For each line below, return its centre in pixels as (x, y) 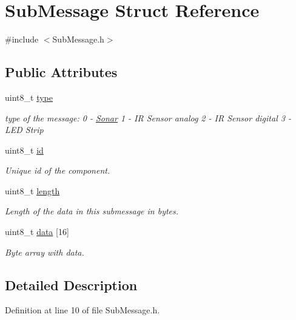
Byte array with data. (45, 252)
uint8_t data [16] (37, 232)
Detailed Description (71, 284)
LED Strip (24, 130)
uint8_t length (32, 190)
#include (22, 39)
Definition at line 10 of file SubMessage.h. (82, 310)
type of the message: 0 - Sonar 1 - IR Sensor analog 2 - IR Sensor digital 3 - (148, 117)
